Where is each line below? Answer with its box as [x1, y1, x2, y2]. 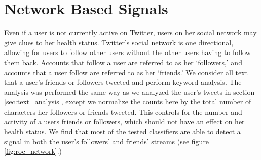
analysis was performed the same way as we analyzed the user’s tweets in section [4, 86, 255, 97]
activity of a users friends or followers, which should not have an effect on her [4, 116, 245, 127]
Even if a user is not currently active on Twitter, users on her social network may [4, 27, 257, 38]
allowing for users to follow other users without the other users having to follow [4, 47, 251, 58]
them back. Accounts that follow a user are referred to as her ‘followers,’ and [4, 57, 242, 67]
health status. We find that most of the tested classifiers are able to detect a [4, 126, 241, 137]
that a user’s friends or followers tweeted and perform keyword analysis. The [4, 77, 242, 87]
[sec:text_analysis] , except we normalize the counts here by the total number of [4, 96, 251, 107]
